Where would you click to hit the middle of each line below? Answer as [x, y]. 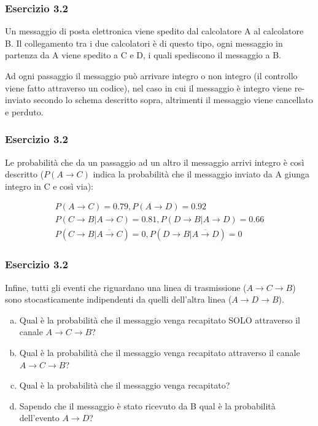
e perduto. [24, 111]
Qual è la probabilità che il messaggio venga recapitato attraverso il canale [160, 353]
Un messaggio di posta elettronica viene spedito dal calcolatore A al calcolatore [154, 31]
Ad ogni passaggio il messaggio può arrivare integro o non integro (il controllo [151, 76]
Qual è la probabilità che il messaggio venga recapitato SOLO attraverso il [160, 319]
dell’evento [39, 418]
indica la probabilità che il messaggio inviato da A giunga [201, 174]
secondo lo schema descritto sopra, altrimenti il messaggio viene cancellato [173, 100]
